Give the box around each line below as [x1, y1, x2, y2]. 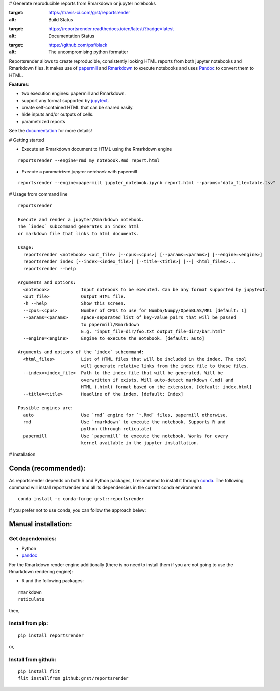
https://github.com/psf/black [48, 42, 108, 48]
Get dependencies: [9, 535, 57, 542]
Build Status [48, 16, 73, 22]
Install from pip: [9, 620, 48, 627]
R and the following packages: [21, 578, 84, 584]
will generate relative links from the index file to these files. [81, 363, 249, 369]
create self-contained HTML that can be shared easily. [21, 105, 134, 111]
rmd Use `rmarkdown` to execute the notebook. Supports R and [23, 419, 226, 425]
